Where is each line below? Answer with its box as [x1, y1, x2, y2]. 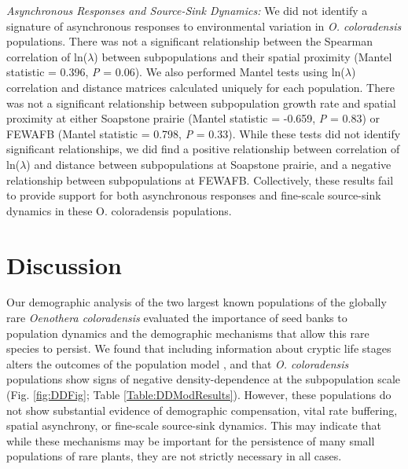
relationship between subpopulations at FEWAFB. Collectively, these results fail [6, 171, 394, 188]
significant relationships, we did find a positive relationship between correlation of [6, 141, 400, 157]
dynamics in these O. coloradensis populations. [6, 202, 232, 218]
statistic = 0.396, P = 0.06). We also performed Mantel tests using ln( [6, 64, 345, 80]
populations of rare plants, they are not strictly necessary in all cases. [6, 448, 342, 464]
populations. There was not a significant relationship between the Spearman [6, 33, 373, 49]
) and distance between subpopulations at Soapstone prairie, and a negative [26, 156, 391, 172]
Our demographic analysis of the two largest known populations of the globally [6, 294, 387, 310]
